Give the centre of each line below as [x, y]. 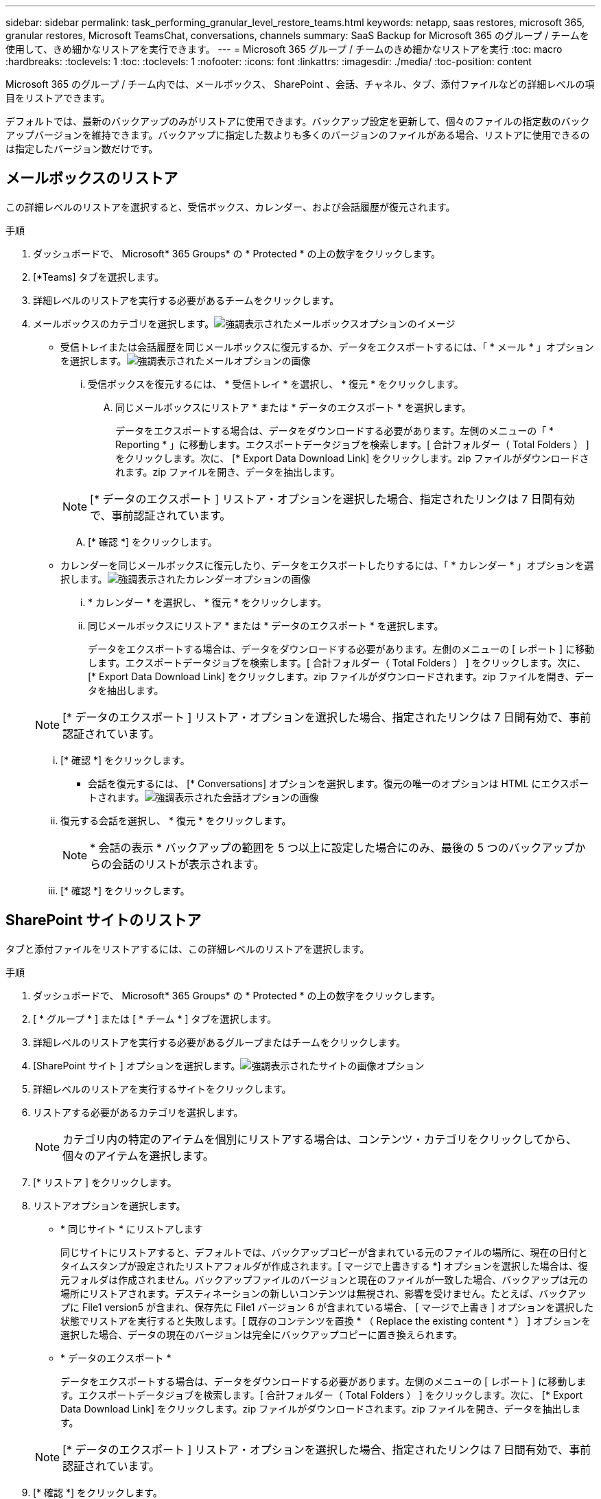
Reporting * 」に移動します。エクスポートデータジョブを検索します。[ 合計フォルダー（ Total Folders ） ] [352, 444]
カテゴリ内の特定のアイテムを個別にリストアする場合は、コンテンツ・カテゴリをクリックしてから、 [320, 1139]
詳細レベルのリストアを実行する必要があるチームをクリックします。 [186, 300]
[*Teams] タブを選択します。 [99, 277]
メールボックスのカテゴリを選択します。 [124, 323]
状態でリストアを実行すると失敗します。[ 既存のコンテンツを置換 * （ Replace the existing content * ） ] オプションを [326, 1321]
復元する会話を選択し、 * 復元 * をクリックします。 [176, 820]
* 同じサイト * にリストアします [132, 1229]
